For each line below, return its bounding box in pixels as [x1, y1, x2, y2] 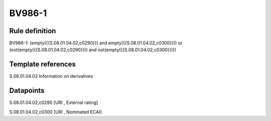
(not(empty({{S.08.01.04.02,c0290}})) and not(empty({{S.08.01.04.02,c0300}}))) [9, 47, 177, 53]
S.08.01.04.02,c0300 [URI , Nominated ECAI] [9, 108, 102, 115]
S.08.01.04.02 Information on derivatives [9, 73, 93, 79]
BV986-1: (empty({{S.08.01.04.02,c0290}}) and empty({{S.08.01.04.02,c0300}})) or [9, 40, 183, 46]
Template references [9, 60, 76, 69]
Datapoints [9, 86, 45, 95]
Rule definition [9, 27, 56, 35]
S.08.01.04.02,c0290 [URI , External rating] [9, 99, 98, 105]
